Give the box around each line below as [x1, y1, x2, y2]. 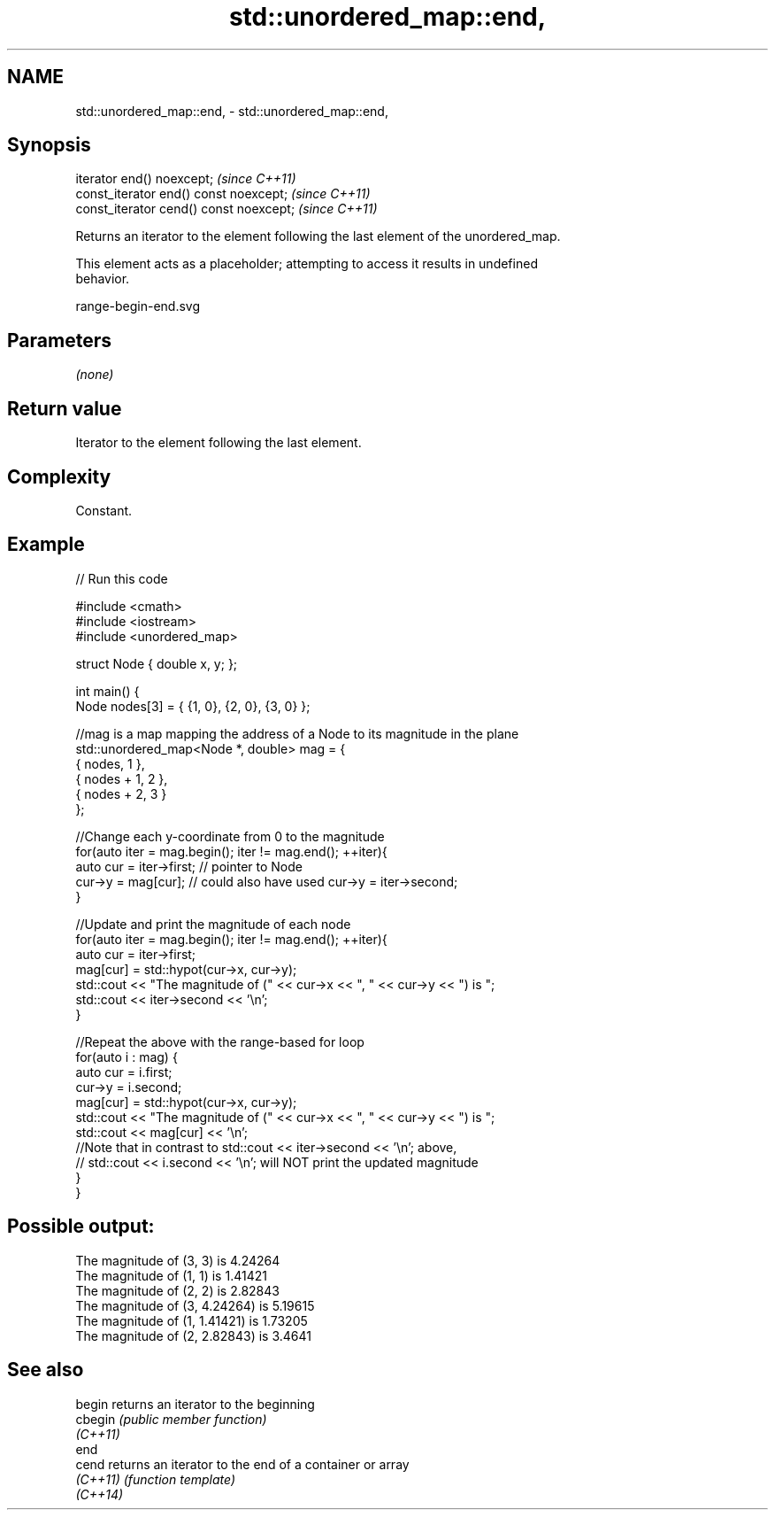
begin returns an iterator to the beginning [75, 1396, 315, 1412]
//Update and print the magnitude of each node [75, 916, 351, 932]
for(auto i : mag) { [75, 1049, 178, 1064]
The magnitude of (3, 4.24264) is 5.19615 [75, 1297, 315, 1313]
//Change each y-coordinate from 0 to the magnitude [75, 828, 385, 844]
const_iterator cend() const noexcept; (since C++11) [75, 201, 378, 217]
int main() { [75, 683, 140, 699]
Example [7, 533, 85, 556]
